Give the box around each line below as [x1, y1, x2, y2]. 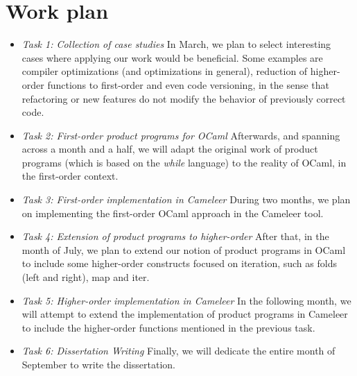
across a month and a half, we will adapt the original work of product [21, 142, 318, 156]
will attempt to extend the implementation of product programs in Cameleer [21, 307, 348, 321]
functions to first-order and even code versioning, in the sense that [47, 77, 329, 92]
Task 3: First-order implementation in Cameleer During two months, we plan [21, 192, 351, 207]
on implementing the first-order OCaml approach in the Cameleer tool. [21, 205, 324, 220]
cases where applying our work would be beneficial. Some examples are [21, 50, 323, 65]
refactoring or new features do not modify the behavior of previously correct [21, 91, 346, 105]
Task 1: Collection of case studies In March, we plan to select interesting [21, 37, 331, 51]
